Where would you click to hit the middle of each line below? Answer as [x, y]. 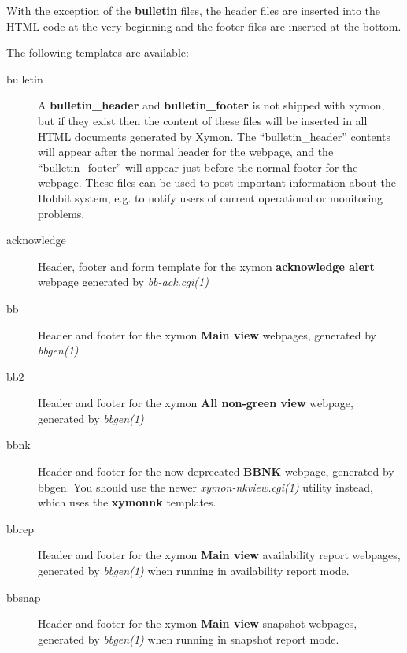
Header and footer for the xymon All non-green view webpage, [196, 403]
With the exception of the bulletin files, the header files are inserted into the [193, 10]
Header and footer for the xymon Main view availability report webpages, [219, 555]
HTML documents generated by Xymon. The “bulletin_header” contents [215, 136]
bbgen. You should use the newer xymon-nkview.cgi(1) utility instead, [205, 486]
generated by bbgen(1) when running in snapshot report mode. [189, 638]
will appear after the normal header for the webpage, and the [186, 152]
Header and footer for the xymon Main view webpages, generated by [207, 334]
